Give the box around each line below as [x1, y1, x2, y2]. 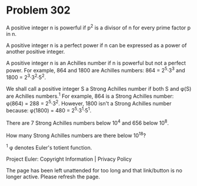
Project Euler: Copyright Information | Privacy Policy [6, 155, 132, 162]
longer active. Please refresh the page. [6, 173, 101, 180]
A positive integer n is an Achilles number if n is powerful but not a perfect [6, 59, 186, 67]
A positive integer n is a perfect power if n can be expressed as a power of [6, 42, 187, 49]
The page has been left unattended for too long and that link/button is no [6, 167, 182, 174]
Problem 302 [6, 4, 71, 17]
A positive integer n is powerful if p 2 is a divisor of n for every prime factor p [6, 23, 191, 31]
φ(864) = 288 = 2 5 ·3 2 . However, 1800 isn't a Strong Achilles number [6, 98, 172, 107]
